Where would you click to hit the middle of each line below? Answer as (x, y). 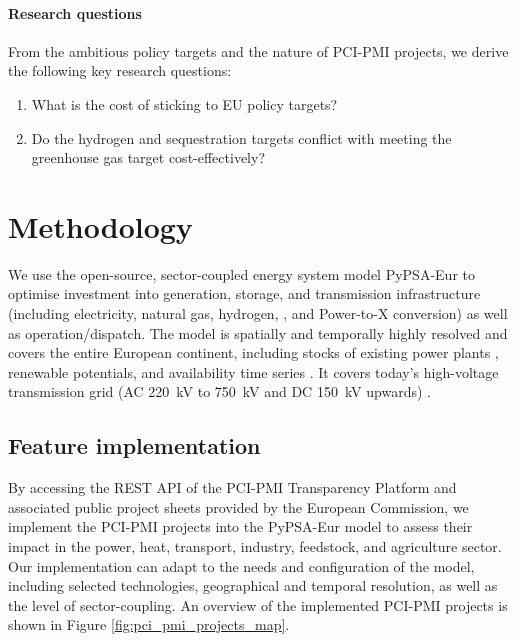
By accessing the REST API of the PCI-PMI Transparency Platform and (232, 487)
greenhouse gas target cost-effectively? (148, 157)
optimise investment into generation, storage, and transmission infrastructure (244, 293)
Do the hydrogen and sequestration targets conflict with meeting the (241, 137)
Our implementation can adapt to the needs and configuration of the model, (241, 565)
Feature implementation (134, 445)
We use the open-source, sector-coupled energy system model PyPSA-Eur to (241, 273)
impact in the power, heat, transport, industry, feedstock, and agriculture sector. (255, 546)
